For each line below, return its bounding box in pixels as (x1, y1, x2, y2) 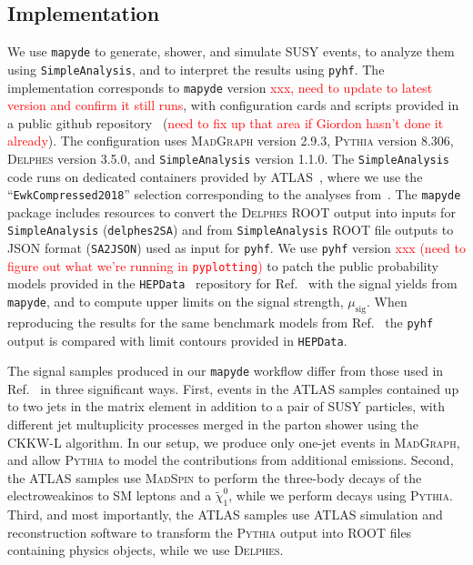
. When (366, 292, 408, 311)
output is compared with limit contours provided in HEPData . (7, 330, 347, 349)
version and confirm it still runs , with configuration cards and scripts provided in (7, 96, 459, 115)
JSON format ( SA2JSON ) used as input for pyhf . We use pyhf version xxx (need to (7, 238, 466, 257)
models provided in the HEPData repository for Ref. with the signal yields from (7, 274, 458, 293)
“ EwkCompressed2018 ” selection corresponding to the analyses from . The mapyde (7, 185, 461, 204)
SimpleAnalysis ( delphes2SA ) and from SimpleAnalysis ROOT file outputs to (7, 220, 454, 239)
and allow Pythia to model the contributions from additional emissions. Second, (7, 450, 454, 469)
